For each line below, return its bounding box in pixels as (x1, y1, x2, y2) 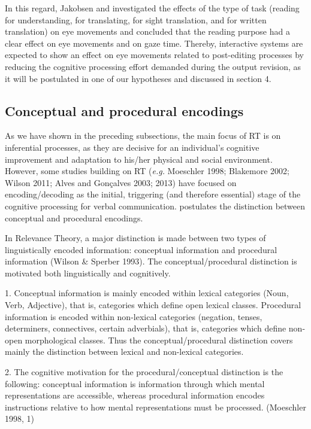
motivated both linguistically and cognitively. (5, 266, 171, 279)
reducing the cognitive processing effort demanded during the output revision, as (5, 60, 301, 72)
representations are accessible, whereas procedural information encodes (5, 389, 265, 401)
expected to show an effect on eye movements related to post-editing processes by (5, 48, 304, 61)
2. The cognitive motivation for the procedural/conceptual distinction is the (5, 366, 283, 378)
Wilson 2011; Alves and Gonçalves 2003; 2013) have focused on (5, 176, 237, 188)
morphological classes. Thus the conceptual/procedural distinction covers (25, 333, 293, 346)
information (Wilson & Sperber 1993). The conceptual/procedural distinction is (5, 255, 297, 267)
